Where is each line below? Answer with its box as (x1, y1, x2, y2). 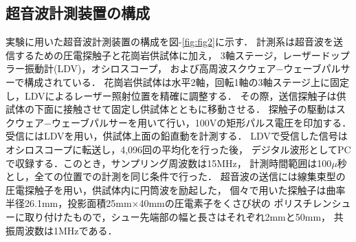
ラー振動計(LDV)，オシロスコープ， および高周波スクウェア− (5, 61, 284, 76)
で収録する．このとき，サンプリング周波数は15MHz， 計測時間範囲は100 (5, 155, 332, 170)
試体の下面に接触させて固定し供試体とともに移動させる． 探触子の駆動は (5, 102, 336, 116)
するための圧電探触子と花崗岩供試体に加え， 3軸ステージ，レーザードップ (14, 47, 350, 62)
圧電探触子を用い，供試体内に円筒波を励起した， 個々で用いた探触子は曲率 (5, 182, 346, 197)
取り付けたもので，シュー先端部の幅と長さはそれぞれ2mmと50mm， (24, 209, 331, 223)
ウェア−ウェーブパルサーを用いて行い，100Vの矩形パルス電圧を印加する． (14, 115, 352, 129)
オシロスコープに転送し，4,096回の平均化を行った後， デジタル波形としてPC (5, 142, 351, 156)
